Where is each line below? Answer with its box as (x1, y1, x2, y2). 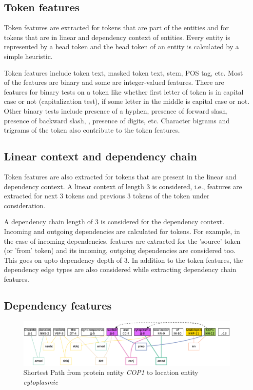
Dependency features (4, 297, 112, 312)
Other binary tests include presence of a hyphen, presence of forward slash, (4, 105, 228, 116)
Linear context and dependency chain (4, 149, 197, 164)
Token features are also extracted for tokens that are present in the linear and (4, 171, 236, 181)
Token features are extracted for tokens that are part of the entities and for (4, 22, 229, 33)
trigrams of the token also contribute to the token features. (4, 125, 180, 135)
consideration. (4, 200, 45, 210)
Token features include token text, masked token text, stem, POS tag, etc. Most (4, 67, 243, 78)
